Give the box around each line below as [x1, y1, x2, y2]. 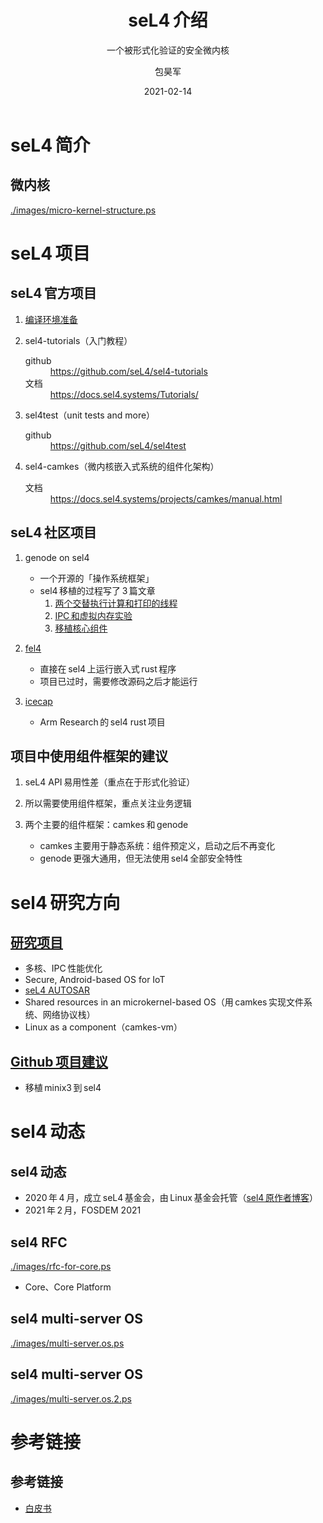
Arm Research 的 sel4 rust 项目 [39, 716, 166, 728]
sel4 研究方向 [10, 891, 121, 914]
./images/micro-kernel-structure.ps [10, 204, 157, 216]
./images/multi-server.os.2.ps [10, 1392, 132, 1405]
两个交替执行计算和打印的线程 [54, 597, 178, 609]
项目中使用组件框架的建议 [10, 747, 168, 765]
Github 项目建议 [10, 1053, 108, 1070]
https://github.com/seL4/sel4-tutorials [49, 365, 208, 377]
